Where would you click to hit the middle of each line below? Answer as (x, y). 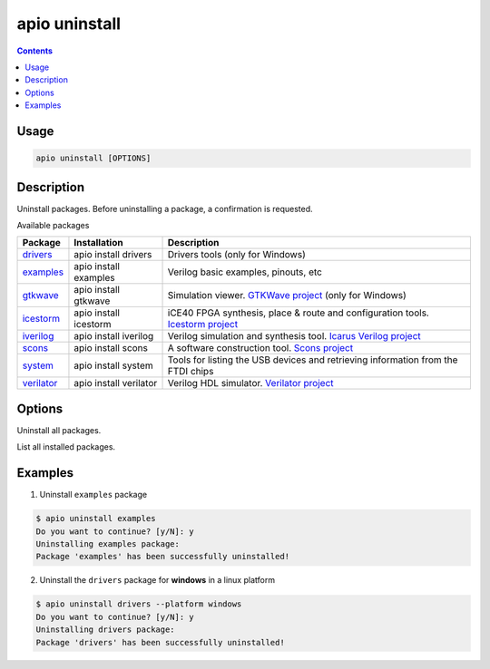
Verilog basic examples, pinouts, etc (245, 272)
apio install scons (111, 348)
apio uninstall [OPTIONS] (93, 158)
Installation (98, 243)
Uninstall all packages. (59, 430)
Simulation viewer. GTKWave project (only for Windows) (287, 296)
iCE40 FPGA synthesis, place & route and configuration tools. (299, 313)
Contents (35, 51)
